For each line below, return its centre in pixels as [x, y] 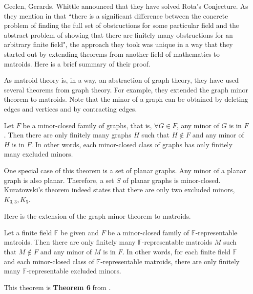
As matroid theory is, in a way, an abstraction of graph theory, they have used [121, 80]
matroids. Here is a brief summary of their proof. [77, 63]
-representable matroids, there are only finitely [170, 261]
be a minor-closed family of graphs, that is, [87, 125]
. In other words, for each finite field [176, 251]
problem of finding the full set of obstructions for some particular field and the [122, 25]
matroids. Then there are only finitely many [70, 242]
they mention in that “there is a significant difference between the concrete [116, 15]
